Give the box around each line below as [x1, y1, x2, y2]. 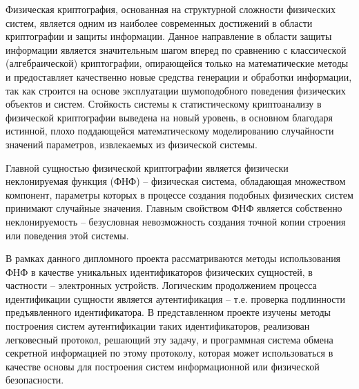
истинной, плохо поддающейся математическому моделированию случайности [6, 123, 334, 138]
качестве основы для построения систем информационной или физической [6, 359, 320, 373]
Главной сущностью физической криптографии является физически [6, 160, 289, 174]
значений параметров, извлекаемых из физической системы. [6, 137, 258, 151]
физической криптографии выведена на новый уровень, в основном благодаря [6, 110, 333, 124]
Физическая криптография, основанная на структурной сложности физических [6, 2, 336, 16]
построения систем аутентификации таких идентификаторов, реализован [6, 319, 310, 333]
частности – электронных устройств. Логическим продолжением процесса [6, 278, 317, 292]
